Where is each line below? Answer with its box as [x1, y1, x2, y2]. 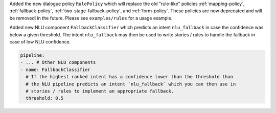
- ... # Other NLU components [20, 59, 96, 65]
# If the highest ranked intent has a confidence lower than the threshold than [26, 74, 234, 80]
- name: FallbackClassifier [20, 66, 90, 73]
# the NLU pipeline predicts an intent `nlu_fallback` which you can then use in [26, 81, 236, 87]
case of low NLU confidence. [9, 38, 71, 44]
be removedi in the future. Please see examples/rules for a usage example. [9, 15, 173, 21]
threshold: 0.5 [26, 95, 64, 101]
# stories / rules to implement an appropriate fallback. [26, 88, 174, 94]
